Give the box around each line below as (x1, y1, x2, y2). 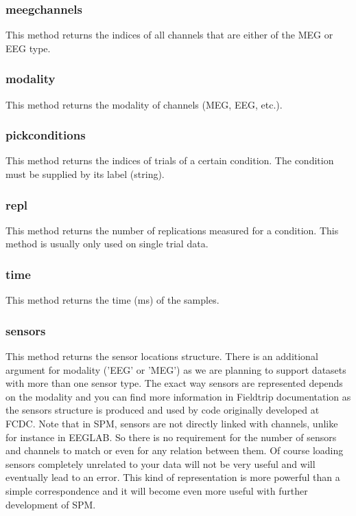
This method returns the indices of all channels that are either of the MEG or (5, 27, 333, 42)
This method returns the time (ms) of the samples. (5, 293, 219, 307)
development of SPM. (5, 497, 96, 511)
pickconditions (5, 126, 86, 144)
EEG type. (5, 41, 51, 55)
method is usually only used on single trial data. (5, 236, 209, 251)
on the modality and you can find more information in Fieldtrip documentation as (5, 389, 351, 403)
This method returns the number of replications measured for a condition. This (5, 223, 339, 237)
